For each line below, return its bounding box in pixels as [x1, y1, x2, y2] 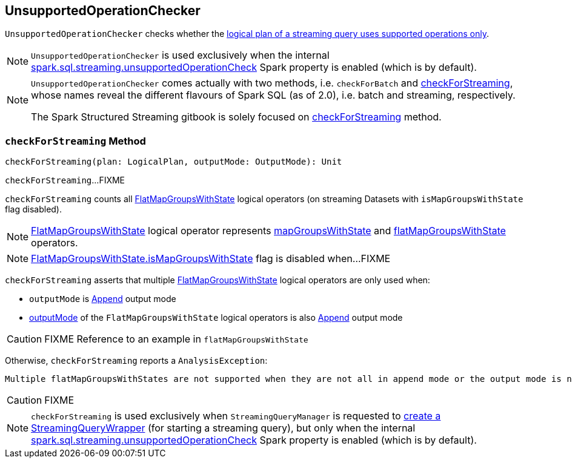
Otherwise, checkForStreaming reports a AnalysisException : [5, 355, 268, 366]
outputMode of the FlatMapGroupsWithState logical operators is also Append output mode [29, 312, 403, 323]
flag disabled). [5, 204, 62, 215]
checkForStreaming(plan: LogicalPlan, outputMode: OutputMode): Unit [5, 157, 342, 167]
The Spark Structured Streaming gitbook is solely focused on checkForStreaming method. [31, 111, 442, 123]
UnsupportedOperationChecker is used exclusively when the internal [31, 49, 330, 62]
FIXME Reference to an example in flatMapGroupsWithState [44, 333, 308, 346]
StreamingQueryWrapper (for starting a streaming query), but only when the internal [31, 422, 416, 435]
